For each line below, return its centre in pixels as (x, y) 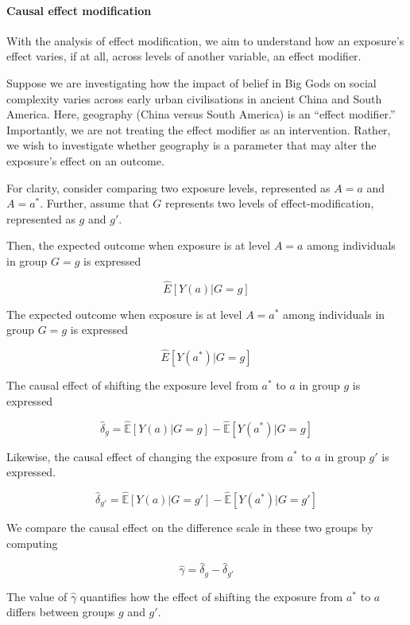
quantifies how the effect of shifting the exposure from (211, 596)
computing (32, 543)
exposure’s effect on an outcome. (85, 160)
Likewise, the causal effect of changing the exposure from (145, 456)
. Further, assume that (95, 203)
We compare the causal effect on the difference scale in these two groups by (190, 527)
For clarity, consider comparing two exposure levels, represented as (168, 187)
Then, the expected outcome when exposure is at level (139, 245)
